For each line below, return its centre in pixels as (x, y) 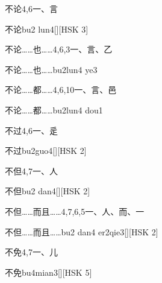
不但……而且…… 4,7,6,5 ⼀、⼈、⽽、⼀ (75, 211)
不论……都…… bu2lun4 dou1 (54, 110)
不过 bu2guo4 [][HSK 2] (46, 151)
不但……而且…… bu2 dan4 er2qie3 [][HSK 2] (82, 231)
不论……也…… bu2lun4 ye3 (51, 69)
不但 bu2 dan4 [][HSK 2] (48, 191)
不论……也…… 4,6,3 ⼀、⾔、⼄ (59, 49)
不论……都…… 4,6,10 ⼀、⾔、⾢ (61, 90)
